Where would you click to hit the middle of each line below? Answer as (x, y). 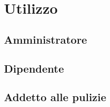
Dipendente (34, 68)
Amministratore (46, 39)
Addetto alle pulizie (55, 97)
